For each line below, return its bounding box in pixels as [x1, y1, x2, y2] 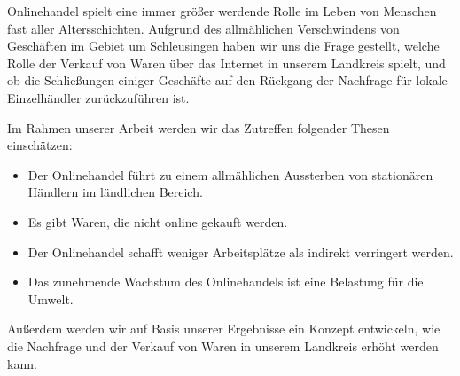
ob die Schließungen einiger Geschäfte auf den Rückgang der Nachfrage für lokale [7, 71, 448, 90]
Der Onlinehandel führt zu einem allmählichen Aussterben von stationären [27, 165, 433, 184]
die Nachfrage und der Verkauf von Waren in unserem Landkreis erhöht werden [7, 336, 439, 355]
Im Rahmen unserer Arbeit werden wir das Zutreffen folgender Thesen [7, 118, 390, 137]
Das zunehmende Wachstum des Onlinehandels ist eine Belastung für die [27, 272, 424, 291]
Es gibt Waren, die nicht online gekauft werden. [27, 212, 288, 231]
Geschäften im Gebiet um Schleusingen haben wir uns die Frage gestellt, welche [7, 36, 440, 55]
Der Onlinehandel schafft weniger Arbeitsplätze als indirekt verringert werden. [27, 242, 454, 261]
